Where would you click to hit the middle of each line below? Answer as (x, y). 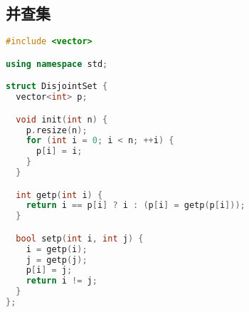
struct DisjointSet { (57, 87)
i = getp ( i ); (57, 249)
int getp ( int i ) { (59, 195)
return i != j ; (62, 281)
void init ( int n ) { (62, 119)
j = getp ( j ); (57, 260)
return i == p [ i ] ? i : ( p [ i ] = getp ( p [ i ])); (136, 206)
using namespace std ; (57, 64)
